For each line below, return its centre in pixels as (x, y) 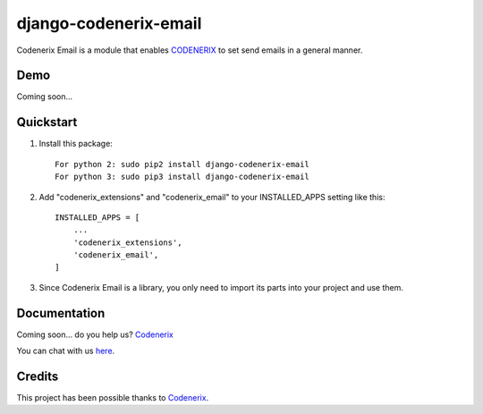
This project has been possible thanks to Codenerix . (113, 398)
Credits (38, 376)
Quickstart (47, 122)
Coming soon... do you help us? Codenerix (95, 334)
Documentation (61, 313)
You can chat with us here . (66, 351)
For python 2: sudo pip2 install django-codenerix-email (182, 164)
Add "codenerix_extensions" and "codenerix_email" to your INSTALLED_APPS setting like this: (212, 197)
